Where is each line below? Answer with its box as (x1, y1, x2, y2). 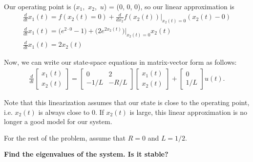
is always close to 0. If (38, 107, 104, 117)
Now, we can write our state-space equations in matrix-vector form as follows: (4, 57, 237, 67)
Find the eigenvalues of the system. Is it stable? (4, 149, 169, 159)
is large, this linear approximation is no (129, 107, 248, 117)
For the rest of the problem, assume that (4, 132, 126, 143)
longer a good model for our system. (4, 116, 112, 126)
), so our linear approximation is (138, 1, 234, 11)
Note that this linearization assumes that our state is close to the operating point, (4, 97, 250, 107)
